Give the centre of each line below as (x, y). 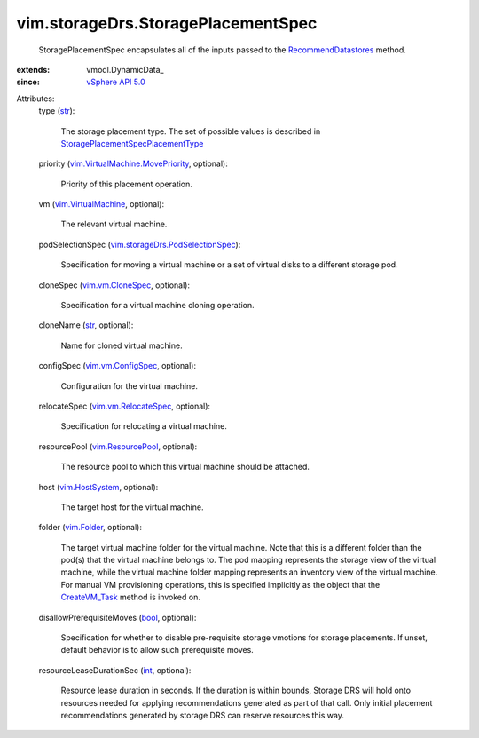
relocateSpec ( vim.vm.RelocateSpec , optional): (125, 406)
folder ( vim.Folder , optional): (90, 528)
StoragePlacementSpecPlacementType (132, 143)
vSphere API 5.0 (116, 82)
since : (28, 82)
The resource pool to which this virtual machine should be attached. (185, 467)
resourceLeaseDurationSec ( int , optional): (115, 670)
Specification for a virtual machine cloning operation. (157, 306)
